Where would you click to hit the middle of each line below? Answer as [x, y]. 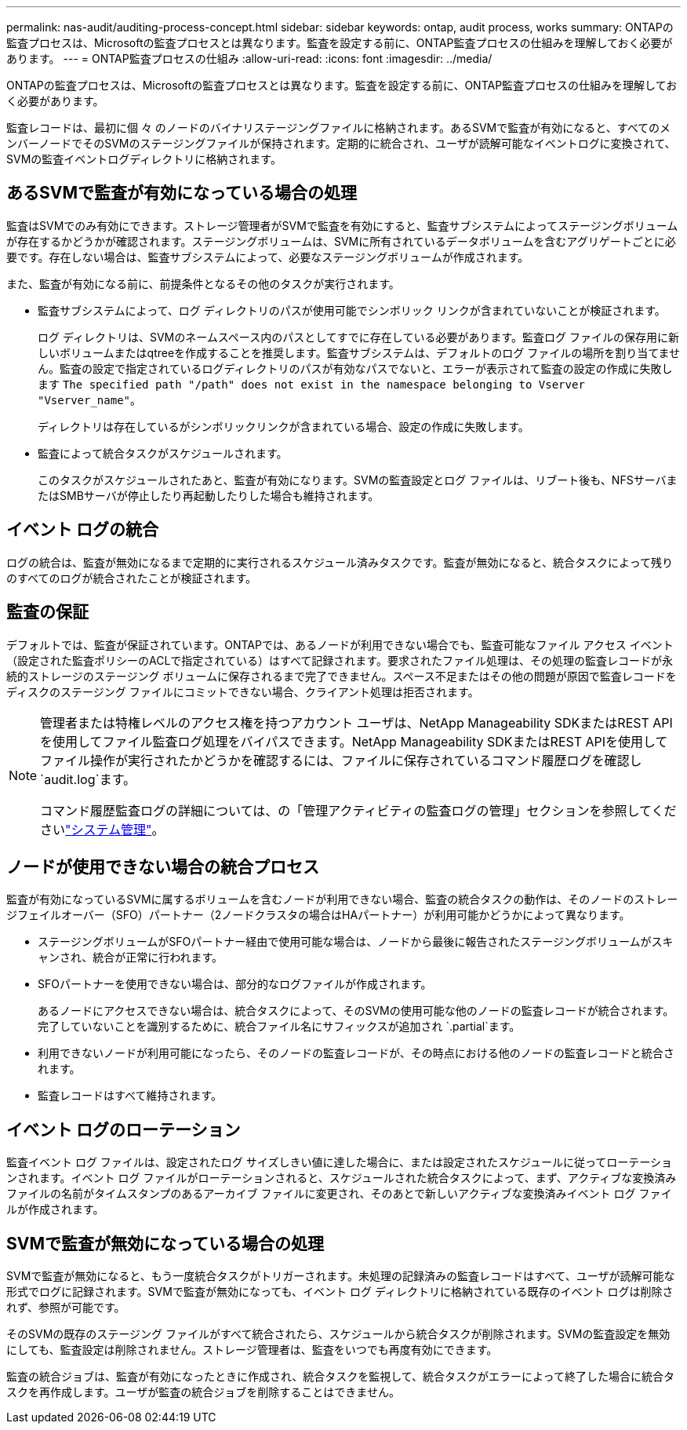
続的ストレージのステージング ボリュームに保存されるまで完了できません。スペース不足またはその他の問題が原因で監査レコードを [342, 676]
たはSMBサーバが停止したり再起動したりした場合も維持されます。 [209, 495]
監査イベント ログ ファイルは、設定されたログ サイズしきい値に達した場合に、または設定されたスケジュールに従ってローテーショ [340, 1162]
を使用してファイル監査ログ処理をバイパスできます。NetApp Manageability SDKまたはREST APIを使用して [354, 741]
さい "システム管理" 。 [102, 829]
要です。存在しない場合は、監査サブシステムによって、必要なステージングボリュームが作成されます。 [268, 257]
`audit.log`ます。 [88, 779]
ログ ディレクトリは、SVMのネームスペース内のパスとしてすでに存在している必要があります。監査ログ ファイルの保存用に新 [358, 337]
